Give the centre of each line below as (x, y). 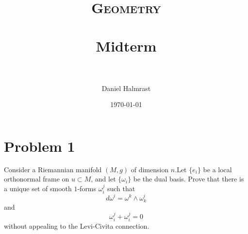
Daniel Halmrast (126, 88)
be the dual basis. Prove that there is (189, 179)
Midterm (126, 45)
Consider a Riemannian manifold (53, 169)
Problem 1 (40, 146)
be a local (217, 169)
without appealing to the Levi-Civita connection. (77, 226)
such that (121, 188)
